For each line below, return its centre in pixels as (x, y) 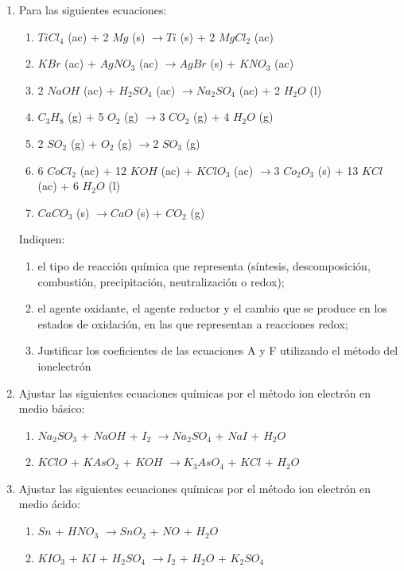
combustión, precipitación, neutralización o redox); (161, 281)
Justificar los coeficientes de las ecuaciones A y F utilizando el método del (218, 350)
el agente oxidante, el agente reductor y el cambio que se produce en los (212, 308)
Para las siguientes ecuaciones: (93, 10)
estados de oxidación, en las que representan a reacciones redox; (193, 323)
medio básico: (52, 408)
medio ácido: (49, 504)
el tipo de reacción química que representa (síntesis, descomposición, (204, 265)
